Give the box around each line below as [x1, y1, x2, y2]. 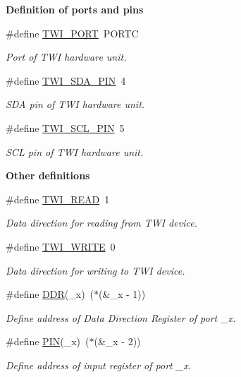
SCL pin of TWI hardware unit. [6, 144, 144, 159]
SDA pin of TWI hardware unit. [6, 97, 145, 112]
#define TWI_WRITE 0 [6, 239, 116, 253]
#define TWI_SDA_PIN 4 [6, 73, 126, 88]
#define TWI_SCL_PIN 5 [6, 120, 125, 135]
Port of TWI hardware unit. [6, 49, 127, 64]
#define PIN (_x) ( [6, 334, 89, 349]
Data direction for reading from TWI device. [6, 215, 197, 230]
